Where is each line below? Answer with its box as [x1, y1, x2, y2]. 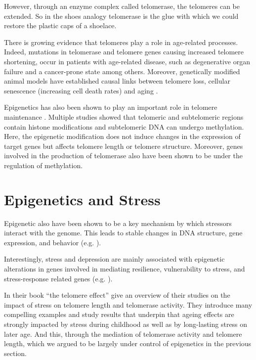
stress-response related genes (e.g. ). [4, 273, 113, 283]
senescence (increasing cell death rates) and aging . [4, 85, 158, 95]
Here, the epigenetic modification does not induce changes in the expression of [4, 131, 241, 141]
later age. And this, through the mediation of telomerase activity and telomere [4, 328, 242, 339]
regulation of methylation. [4, 160, 83, 170]
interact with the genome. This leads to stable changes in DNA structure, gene [4, 227, 243, 238]
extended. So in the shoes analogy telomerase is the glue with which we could [4, 10, 239, 21]
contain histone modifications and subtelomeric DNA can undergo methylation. [4, 121, 244, 132]
